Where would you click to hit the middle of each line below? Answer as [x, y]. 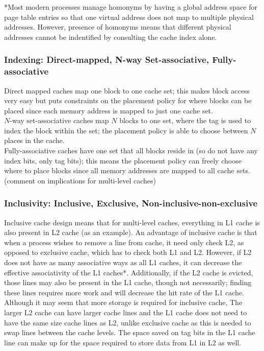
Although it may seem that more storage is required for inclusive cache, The [123, 302]
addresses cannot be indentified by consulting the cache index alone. [111, 37]
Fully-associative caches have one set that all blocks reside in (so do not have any [131, 150]
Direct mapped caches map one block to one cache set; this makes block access [127, 90]
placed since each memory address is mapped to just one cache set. [109, 110]
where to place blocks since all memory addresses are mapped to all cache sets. [127, 170]
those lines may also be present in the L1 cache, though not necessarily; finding [128, 282]
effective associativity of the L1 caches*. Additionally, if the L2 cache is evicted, [129, 272]
